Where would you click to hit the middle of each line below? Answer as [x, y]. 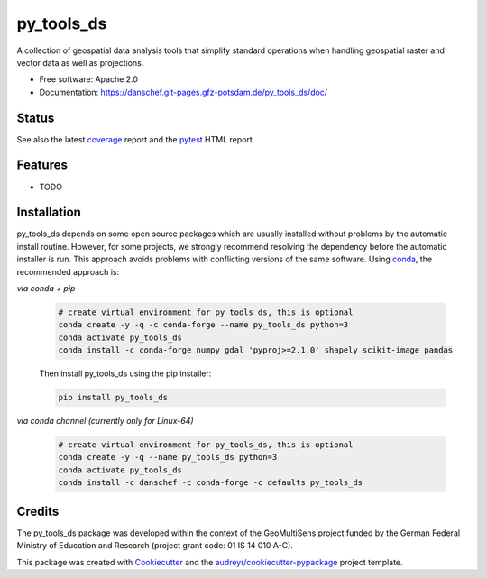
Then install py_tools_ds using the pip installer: [125, 373]
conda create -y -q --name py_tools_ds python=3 [168, 457]
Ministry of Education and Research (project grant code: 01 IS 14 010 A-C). [155, 546]
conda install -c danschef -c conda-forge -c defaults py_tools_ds [211, 483]
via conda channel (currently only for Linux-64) [105, 421]
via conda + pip [46, 288]
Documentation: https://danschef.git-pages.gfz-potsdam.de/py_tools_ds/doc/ [184, 92]
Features [42, 165]
